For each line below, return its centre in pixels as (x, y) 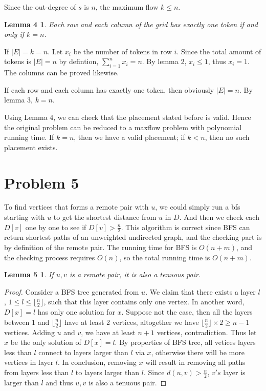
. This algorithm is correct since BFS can (185, 227)
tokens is (18, 61)
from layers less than (37, 372)
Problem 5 (42, 182)
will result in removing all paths (195, 362)
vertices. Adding (29, 332)
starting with (25, 217)
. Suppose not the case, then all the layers (187, 312)
